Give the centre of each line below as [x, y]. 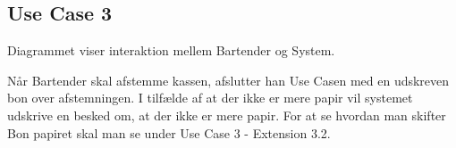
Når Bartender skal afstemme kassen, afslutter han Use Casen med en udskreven [228, 80]
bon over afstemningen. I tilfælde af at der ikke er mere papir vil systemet [210, 98]
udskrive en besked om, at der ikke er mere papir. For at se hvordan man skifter [227, 115]
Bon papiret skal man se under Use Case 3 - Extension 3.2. [169, 132]
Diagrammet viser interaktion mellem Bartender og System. [171, 50]
